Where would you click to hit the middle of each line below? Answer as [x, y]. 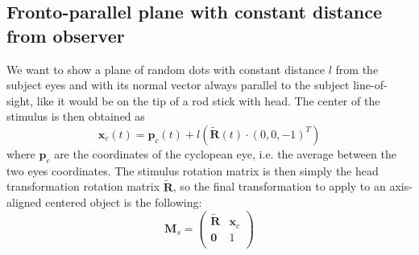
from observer [66, 35]
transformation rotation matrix [83, 186]
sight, [20, 100]
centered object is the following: [124, 202]
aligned [24, 202]
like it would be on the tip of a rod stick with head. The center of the [208, 100]
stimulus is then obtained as [76, 116]
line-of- [370, 85]
